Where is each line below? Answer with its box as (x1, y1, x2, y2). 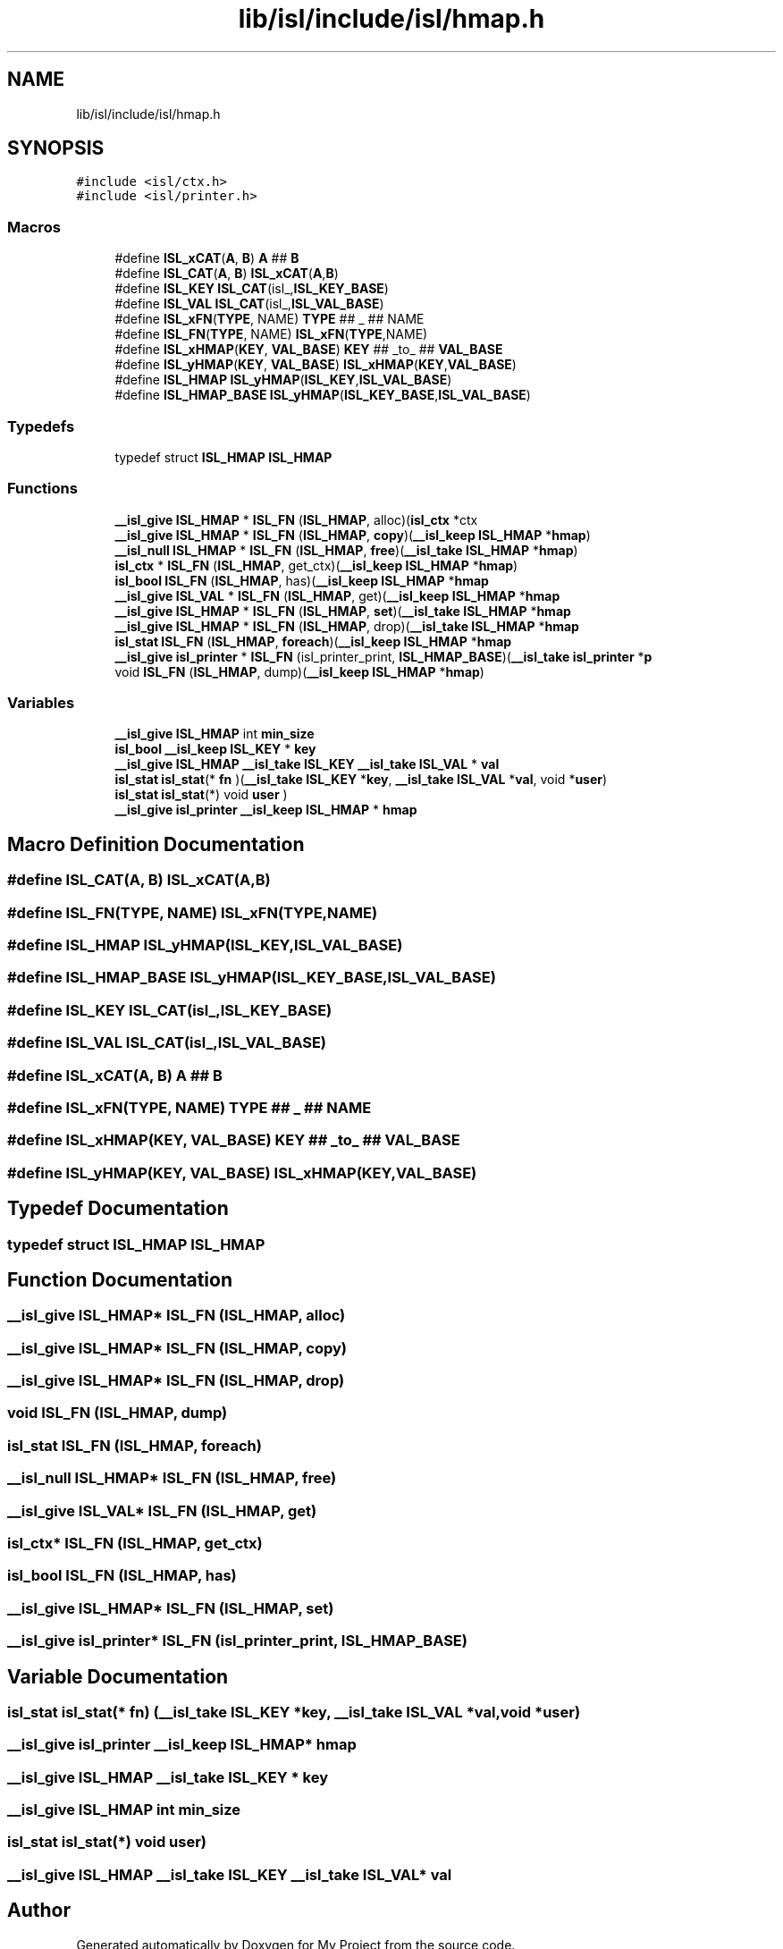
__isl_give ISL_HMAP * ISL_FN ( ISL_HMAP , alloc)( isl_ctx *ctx (114, 511, 478, 527)
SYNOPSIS (7, 137, 105, 160)
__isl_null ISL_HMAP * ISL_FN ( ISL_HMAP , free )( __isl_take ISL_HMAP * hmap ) (114, 542, 578, 558)
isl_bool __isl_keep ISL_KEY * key (114, 741, 316, 757)
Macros (7, 217, 61, 236)
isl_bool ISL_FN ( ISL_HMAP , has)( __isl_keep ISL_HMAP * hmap (114, 572, 489, 588)
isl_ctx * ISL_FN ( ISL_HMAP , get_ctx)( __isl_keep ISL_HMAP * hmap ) (114, 557, 518, 573)
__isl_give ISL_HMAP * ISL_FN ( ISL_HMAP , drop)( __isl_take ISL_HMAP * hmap (114, 618, 579, 634)
